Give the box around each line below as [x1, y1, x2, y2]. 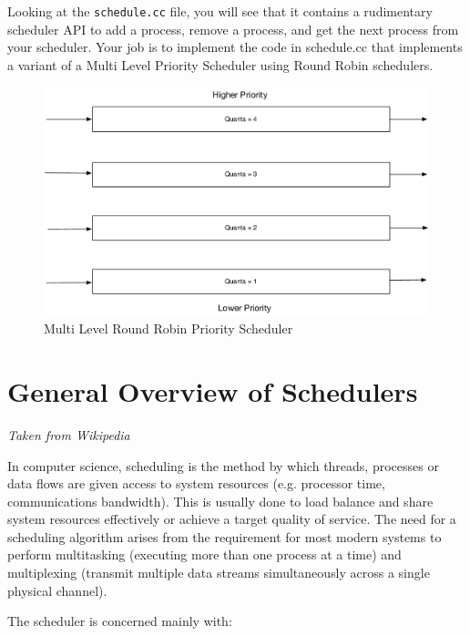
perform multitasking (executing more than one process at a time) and [7, 545, 402, 564]
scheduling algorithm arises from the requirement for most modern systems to [7, 527, 442, 546]
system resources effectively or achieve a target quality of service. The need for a [7, 509, 456, 528]
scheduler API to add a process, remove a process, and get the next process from [7, 19, 459, 38]
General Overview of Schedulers [7, 372, 418, 409]
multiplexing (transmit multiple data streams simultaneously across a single [7, 563, 430, 582]
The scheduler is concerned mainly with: [7, 611, 232, 631]
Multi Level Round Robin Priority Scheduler [44, 319, 293, 338]
